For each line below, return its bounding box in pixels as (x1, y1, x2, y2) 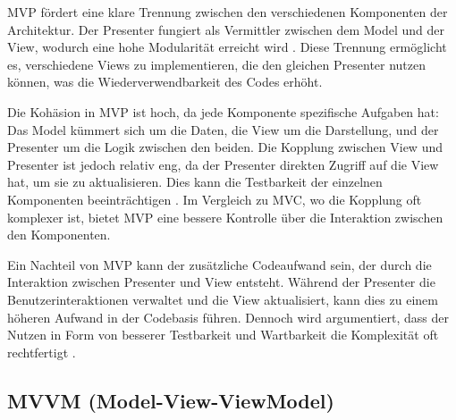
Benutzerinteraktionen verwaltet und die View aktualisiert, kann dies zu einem (7, 290, 438, 308)
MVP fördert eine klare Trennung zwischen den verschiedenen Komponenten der (7, 3, 448, 21)
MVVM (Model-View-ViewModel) (7, 386, 334, 414)
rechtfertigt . (7, 342, 76, 361)
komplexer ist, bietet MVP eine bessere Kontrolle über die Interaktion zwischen (7, 207, 443, 226)
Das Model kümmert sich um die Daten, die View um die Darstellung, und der (7, 120, 439, 139)
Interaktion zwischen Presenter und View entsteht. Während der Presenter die (7, 273, 435, 291)
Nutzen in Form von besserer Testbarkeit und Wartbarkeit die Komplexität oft (7, 325, 439, 344)
